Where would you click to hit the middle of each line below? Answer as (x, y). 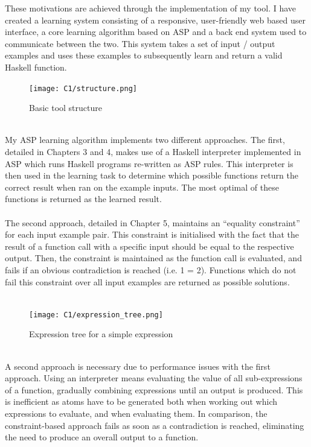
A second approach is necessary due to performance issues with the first (138, 366)
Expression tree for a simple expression (101, 334)
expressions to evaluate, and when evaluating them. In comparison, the (136, 413)
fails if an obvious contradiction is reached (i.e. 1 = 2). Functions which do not (151, 269)
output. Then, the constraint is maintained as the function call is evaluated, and (153, 258)
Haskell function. (36, 67)
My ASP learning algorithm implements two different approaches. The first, (145, 140)
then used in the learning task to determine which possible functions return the (152, 175)
